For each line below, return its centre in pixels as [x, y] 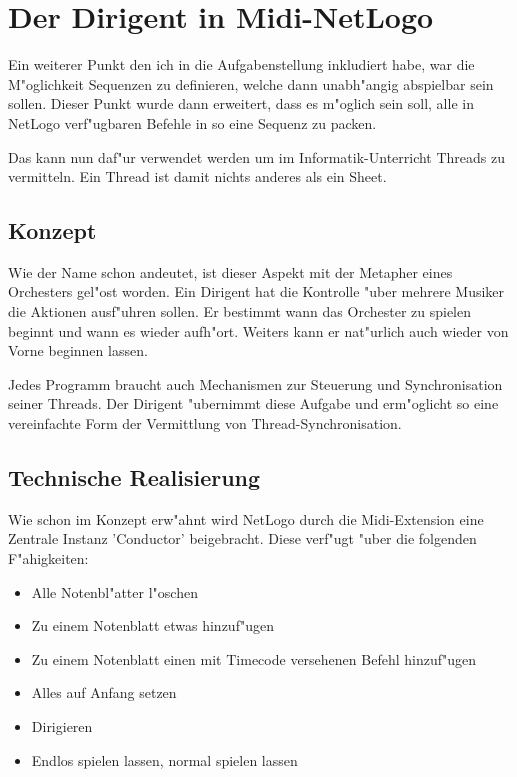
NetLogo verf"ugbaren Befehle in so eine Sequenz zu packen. [192, 122]
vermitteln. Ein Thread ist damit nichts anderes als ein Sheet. [197, 176]
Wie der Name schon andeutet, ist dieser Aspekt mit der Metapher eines [230, 271]
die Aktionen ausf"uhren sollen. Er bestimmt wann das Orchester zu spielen [239, 311]
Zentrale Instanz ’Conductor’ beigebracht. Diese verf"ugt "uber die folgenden [242, 538]
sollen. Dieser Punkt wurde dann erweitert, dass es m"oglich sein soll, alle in [241, 103]
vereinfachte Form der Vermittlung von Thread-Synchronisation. [205, 423]
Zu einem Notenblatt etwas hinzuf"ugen [152, 625]
